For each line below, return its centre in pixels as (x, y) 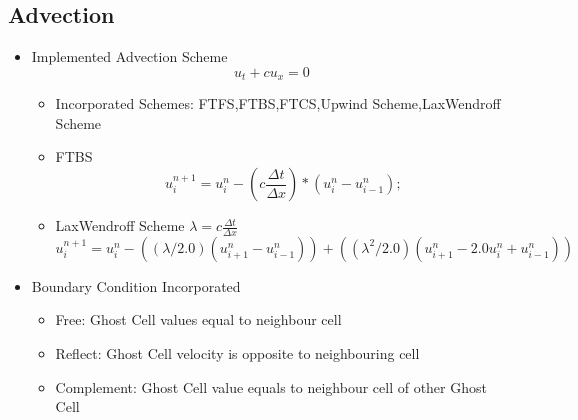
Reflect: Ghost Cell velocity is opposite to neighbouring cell (237, 353)
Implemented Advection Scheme (129, 56)
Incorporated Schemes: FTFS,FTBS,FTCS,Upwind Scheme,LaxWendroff (278, 103)
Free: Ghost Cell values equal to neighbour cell (198, 319)
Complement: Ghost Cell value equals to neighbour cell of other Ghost (271, 386)
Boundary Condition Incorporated (136, 285)
